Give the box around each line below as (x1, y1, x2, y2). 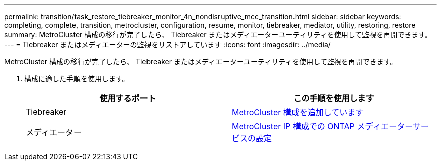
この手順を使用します (293, 93, 374, 103)
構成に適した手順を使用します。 (24, 74, 129, 83)
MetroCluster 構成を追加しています (232, 107, 364, 117)
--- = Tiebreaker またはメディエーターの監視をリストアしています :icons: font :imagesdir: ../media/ (4, 40, 331, 49)
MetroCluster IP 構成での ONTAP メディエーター (232, 121, 413, 131)
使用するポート (99, 93, 156, 103)
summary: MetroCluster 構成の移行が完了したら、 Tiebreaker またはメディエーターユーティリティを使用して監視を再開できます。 (4, 30, 432, 39)
